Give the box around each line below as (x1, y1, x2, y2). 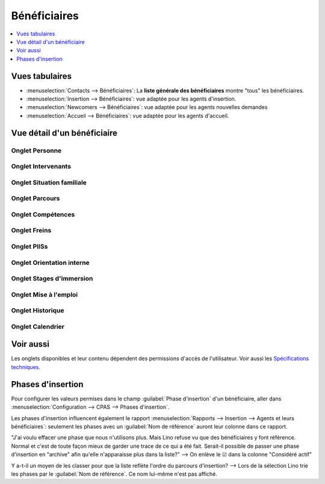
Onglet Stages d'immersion (11, 275, 93, 283)
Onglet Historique (11, 306, 64, 315)
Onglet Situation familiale (11, 178, 87, 187)
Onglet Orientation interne (11, 258, 90, 267)
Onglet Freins (11, 226, 52, 235)
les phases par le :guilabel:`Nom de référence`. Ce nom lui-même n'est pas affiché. (11, 470, 218, 477)
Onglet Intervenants (11, 163, 72, 171)
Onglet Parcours (11, 194, 60, 203)
